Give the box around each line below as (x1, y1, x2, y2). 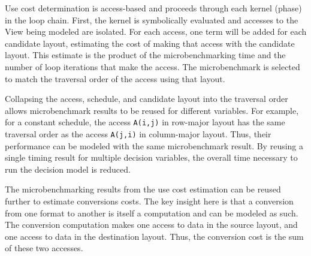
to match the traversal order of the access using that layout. (5, 72, 225, 85)
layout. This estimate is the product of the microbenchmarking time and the (5, 49, 286, 61)
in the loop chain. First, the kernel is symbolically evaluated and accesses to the (5, 13, 298, 26)
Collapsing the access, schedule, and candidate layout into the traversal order (5, 92, 288, 105)
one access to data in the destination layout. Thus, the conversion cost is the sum (5, 230, 304, 242)
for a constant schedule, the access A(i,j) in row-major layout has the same (5, 116, 285, 128)
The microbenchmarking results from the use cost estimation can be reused (5, 183, 281, 195)
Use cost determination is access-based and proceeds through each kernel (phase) (5, 2, 302, 14)
